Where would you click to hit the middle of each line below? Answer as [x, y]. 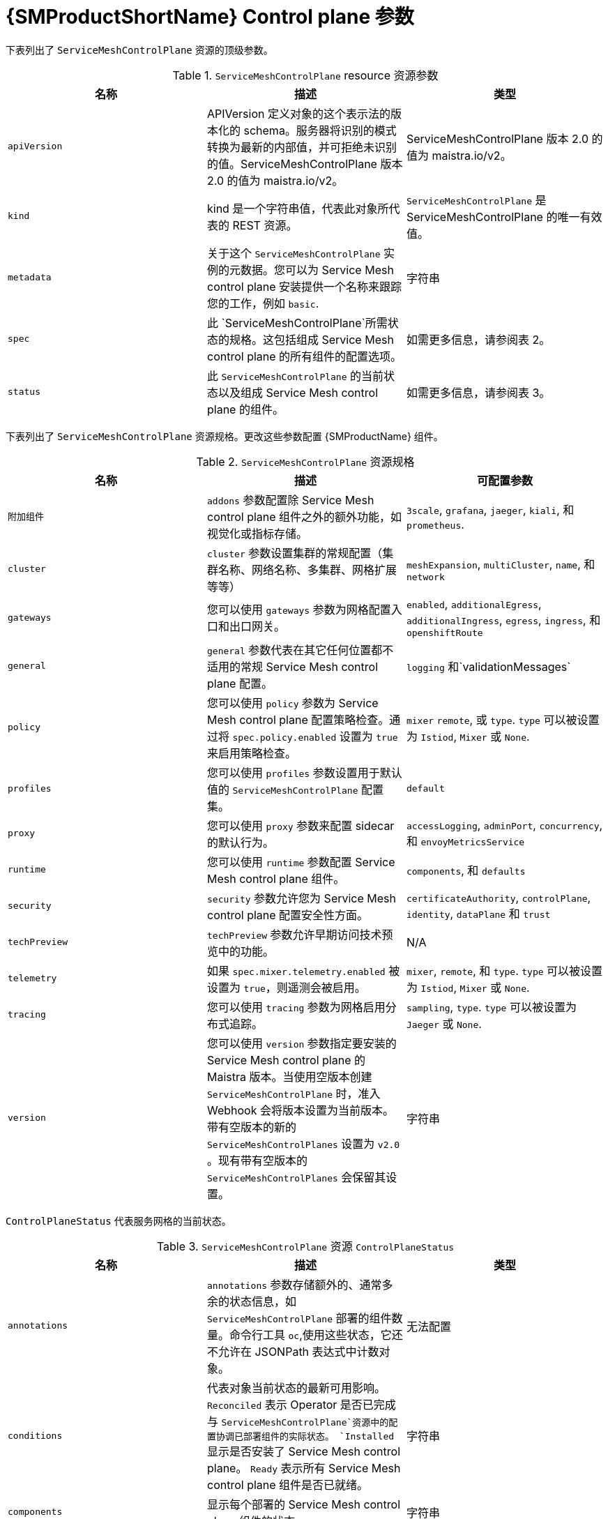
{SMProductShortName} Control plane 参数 [210, 17]
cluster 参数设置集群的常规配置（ [295, 553]
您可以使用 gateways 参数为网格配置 [299, 610]
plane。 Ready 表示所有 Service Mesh [304, 1468]
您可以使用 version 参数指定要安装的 [302, 1043]
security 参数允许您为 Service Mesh [302, 898]
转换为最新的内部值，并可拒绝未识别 [302, 147]
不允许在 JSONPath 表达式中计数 [293, 1351]
